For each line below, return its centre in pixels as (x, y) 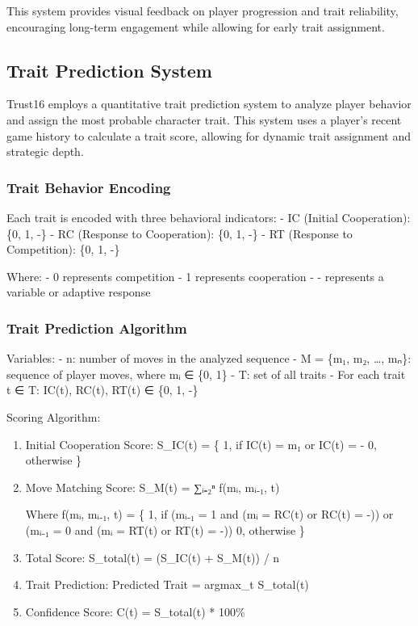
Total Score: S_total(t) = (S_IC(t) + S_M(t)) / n (153, 557)
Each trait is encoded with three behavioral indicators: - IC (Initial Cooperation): (209, 217)
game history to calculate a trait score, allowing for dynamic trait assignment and (209, 135)
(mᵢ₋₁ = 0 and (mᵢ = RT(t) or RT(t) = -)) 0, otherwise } (165, 529)
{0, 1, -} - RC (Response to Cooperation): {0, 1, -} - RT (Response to (180, 233)
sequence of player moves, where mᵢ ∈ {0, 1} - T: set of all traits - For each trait (206, 374)
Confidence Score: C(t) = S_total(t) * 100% (135, 611)
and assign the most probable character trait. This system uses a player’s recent (204, 119)
